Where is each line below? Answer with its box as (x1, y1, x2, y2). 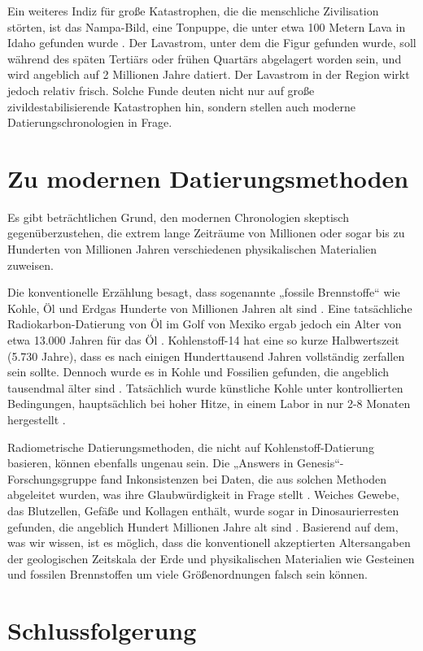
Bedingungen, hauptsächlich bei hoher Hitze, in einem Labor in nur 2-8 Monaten (7, 395, 411, 412)
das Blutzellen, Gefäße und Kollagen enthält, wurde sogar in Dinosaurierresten (7, 501, 399, 519)
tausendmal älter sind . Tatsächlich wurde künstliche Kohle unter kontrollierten (7, 379, 403, 396)
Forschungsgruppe (7, 470, 97, 487)
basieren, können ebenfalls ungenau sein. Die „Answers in (7, 454, 294, 471)
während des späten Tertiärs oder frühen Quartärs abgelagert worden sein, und (7, 50, 402, 67)
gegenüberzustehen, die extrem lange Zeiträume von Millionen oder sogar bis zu (7, 224, 405, 241)
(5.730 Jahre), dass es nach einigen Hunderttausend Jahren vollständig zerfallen (7, 347, 405, 364)
